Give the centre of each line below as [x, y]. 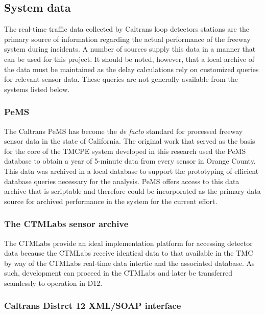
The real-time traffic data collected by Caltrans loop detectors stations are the [127, 29]
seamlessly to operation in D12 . [53, 283]
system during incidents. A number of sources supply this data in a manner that [130, 49]
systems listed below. [37, 89]
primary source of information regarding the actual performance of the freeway [127, 39]
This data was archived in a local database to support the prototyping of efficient [131, 171]
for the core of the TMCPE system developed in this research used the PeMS [125, 151]
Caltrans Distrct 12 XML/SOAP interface [93, 306]
